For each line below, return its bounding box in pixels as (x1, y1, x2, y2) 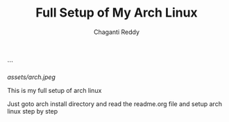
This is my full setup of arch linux (7, 86, 102, 94)
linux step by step (7, 107, 58, 115)
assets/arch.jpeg (7, 73, 56, 81)
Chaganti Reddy (93, 28, 140, 36)
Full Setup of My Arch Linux (35, 5, 198, 21)
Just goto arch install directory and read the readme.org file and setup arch (7, 99, 222, 108)
